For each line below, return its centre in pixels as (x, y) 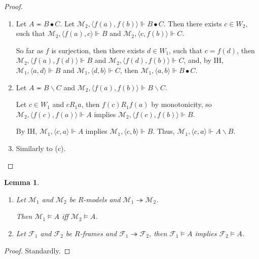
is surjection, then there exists (98, 50)
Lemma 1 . (22, 182)
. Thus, (164, 131)
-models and (102, 199)
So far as (30, 50)
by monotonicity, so (181, 104)
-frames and (98, 233)
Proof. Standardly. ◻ (37, 250)
